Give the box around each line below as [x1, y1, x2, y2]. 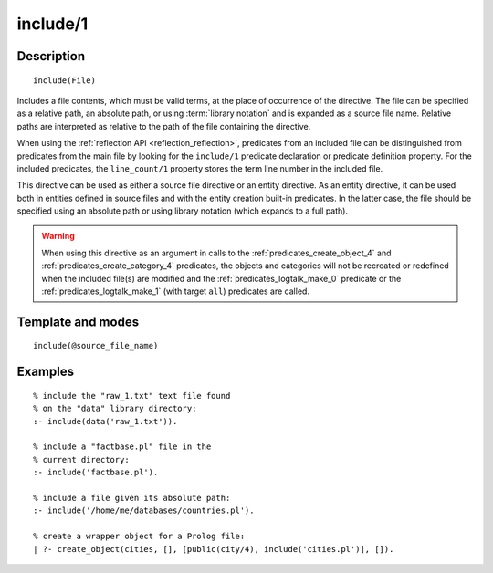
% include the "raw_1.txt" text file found [33, 391, 231, 401]
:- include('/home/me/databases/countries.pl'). [33, 505, 255, 516]
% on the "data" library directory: [33, 403, 197, 414]
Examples [16, 364, 75, 380]
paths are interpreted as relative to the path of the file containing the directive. [16, 120, 311, 131]
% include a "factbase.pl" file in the [33, 442, 212, 452]
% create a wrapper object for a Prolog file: [33, 531, 246, 542]
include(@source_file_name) [33, 340, 159, 351]
